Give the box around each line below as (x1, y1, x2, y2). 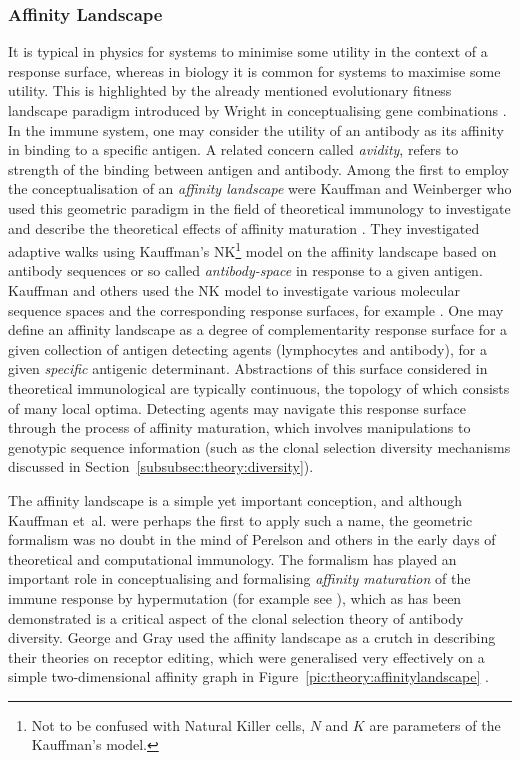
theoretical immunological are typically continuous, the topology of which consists (8, 377, 510, 398)
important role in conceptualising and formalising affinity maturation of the (8, 568, 471, 589)
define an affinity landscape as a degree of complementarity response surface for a (8, 319, 508, 340)
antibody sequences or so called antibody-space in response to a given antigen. (8, 260, 483, 281)
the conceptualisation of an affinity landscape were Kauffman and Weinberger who (8, 178, 512, 199)
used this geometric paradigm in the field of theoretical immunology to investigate (8, 197, 511, 218)
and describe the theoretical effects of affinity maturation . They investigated (8, 217, 480, 238)
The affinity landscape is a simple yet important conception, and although (8, 489, 463, 510)
